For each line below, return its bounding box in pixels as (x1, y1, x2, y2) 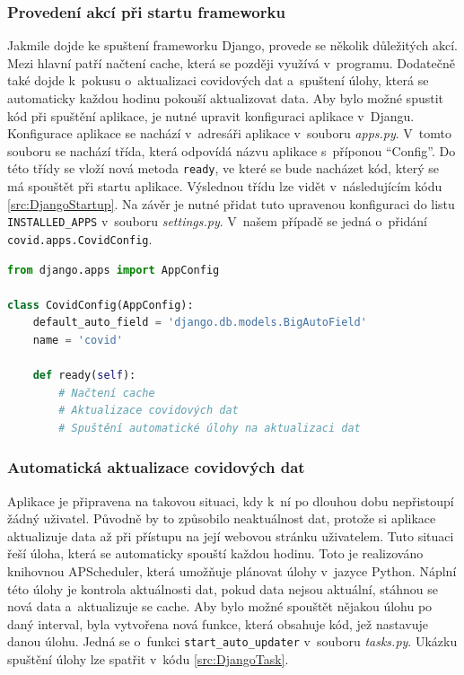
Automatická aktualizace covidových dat (7, 456, 305, 478)
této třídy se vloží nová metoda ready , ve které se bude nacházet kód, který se (7, 159, 439, 178)
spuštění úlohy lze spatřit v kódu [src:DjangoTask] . (7, 650, 289, 669)
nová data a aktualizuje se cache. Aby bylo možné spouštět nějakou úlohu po (7, 597, 433, 616)
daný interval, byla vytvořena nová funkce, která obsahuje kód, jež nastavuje (7, 614, 428, 633)
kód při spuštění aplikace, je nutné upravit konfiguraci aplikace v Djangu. (7, 106, 415, 125)
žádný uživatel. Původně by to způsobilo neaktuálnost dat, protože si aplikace (7, 509, 436, 528)
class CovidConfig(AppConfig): (7, 298, 194, 311)
